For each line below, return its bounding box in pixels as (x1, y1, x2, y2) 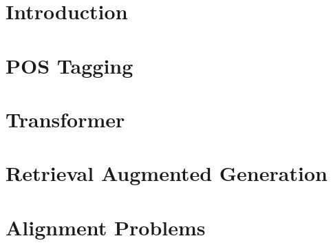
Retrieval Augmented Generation (6, 159, 327, 187)
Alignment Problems (6, 213, 206, 241)
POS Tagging (6, 51, 133, 79)
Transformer (6, 105, 125, 133)
